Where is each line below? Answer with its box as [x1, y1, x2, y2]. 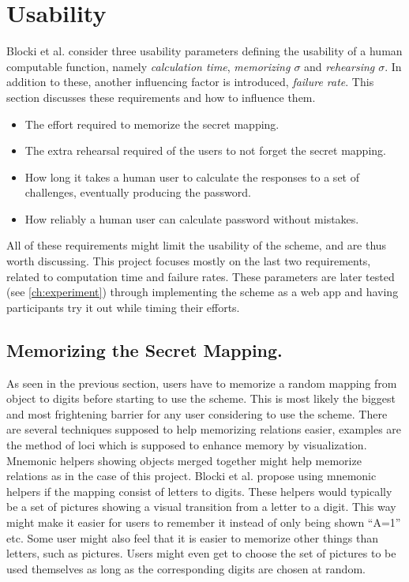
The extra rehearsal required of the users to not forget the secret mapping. [24, 142, 386, 159]
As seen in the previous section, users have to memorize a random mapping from [6, 374, 397, 391]
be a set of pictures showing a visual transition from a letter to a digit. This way [6, 498, 396, 515]
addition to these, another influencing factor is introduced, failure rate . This [6, 73, 374, 90]
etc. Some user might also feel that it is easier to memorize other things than [6, 529, 379, 546]
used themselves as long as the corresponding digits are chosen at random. [6, 560, 366, 576]
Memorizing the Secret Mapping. [6, 337, 283, 362]
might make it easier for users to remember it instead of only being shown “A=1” [6, 513, 401, 530]
